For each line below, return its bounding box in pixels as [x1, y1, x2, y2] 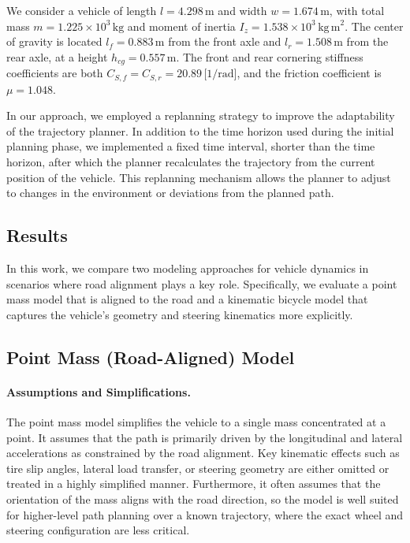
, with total [329, 2, 385, 18]
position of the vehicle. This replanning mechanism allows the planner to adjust [6, 169, 391, 185]
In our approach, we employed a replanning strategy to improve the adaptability [6, 107, 395, 124]
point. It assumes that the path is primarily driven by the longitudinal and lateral [6, 429, 403, 445]
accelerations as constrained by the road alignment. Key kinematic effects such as [6, 444, 400, 461]
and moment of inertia [127, 17, 236, 34]
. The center [345, 17, 404, 34]
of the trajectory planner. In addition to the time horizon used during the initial [6, 122, 394, 139]
